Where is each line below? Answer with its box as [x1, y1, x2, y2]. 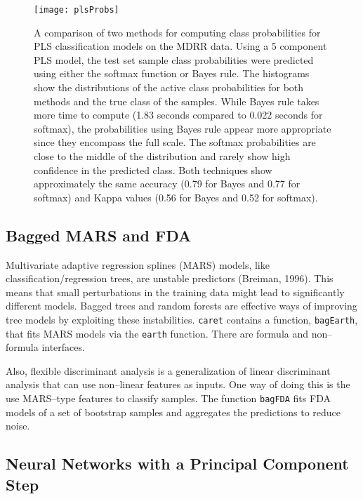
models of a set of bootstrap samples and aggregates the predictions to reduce [6, 404, 341, 419]
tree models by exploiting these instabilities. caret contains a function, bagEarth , [6, 312, 358, 326]
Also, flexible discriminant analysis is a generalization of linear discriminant [6, 363, 331, 378]
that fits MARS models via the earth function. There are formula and [6, 326, 309, 340]
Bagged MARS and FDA [6, 224, 192, 246]
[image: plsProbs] [34, 5, 119, 15]
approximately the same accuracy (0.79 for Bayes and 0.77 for [34, 176, 301, 191]
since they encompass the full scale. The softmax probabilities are [34, 135, 316, 149]
